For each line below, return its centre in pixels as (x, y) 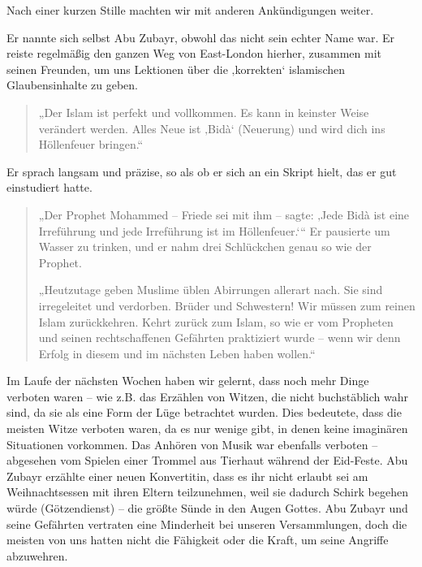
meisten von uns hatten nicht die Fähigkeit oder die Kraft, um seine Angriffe (198, 540)
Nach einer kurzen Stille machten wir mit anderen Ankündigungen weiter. (190, 10)
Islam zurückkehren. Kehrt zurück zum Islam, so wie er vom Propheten (216, 321)
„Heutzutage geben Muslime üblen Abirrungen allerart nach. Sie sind (211, 290)
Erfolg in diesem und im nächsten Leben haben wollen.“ (177, 353)
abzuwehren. (37, 555)
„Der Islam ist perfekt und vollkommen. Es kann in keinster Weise (204, 112)
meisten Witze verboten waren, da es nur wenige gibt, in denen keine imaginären (207, 428)
